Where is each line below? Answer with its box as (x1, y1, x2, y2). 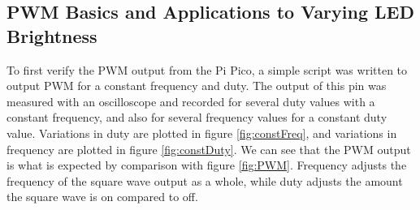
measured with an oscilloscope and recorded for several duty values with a (6, 92, 375, 109)
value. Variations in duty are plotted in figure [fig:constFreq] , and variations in (6, 124, 397, 141)
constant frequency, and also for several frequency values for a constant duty (6, 109, 388, 126)
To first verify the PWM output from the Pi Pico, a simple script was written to (6, 61, 408, 78)
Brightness (6, 23, 97, 48)
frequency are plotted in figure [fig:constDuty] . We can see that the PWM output (6, 140, 411, 157)
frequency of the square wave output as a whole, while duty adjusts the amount (6, 172, 403, 189)
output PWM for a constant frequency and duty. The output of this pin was (6, 77, 387, 94)
